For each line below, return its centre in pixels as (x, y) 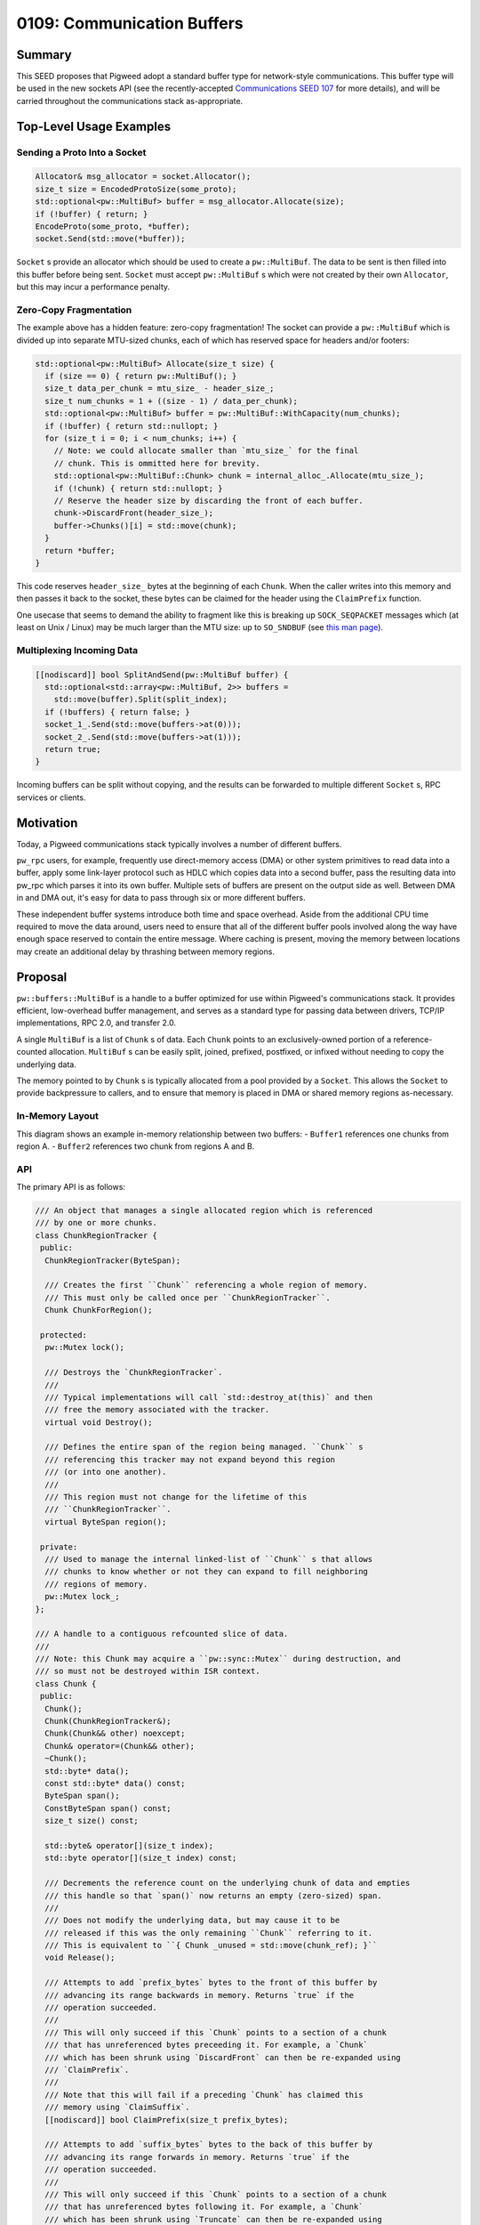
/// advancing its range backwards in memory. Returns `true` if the (200, 1995)
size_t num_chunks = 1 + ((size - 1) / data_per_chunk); (171, 401)
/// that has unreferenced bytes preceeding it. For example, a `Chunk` (207, 2045)
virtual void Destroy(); (99, 1422)
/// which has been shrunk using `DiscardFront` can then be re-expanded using (223, 2057)
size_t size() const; (92, 1821)
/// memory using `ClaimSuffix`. (117, 2108)
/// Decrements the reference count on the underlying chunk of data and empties (228, 1883)
